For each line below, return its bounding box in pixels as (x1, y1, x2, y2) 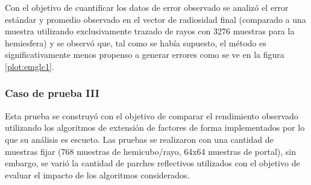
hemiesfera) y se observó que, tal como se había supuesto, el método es (5, 36, 266, 49)
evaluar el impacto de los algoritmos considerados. (5, 168, 190, 181)
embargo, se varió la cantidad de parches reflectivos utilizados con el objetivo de (5, 157, 300, 169)
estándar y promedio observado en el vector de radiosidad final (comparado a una (5, 13, 306, 25)
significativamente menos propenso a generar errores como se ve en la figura (5, 48, 284, 61)
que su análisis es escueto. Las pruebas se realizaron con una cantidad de (5, 133, 274, 145)
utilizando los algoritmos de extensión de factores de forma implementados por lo (5, 121, 305, 134)
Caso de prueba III (5, 86, 99, 101)
